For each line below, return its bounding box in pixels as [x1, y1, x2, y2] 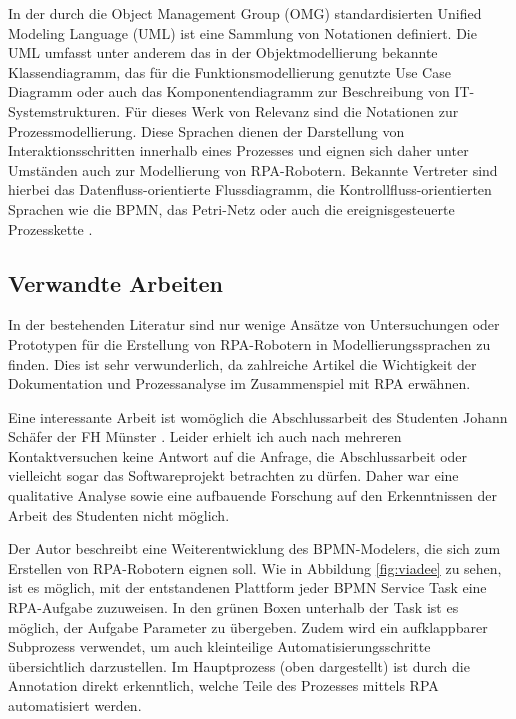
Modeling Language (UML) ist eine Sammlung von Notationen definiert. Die [8, 22, 477, 43]
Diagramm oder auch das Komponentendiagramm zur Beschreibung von [8, 81, 450, 102]
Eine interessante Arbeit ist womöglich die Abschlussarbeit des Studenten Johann [8, 406, 508, 427]
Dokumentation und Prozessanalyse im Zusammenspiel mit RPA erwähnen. [8, 373, 471, 394]
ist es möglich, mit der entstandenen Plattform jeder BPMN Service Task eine [8, 577, 487, 598]
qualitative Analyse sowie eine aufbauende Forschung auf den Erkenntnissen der [8, 485, 497, 506]
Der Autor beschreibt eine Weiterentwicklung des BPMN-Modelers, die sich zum [8, 538, 501, 559]
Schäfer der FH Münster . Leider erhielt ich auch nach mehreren [8, 426, 402, 447]
